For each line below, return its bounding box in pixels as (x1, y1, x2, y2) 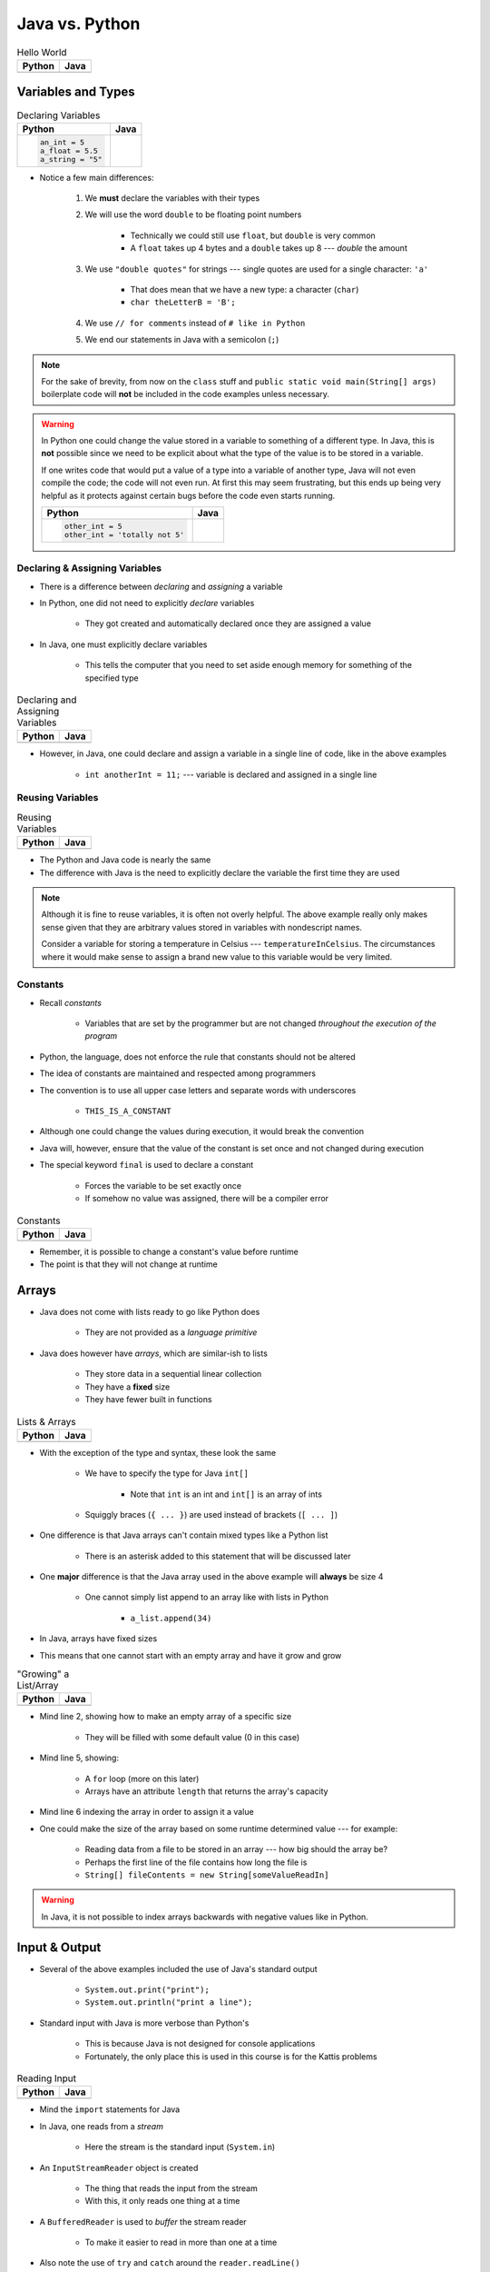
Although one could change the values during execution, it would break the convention (39, 1126, 365, 1137)
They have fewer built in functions (84, 1393, 212, 1404)
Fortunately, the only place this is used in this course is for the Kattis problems (84, 2050, 377, 2062)
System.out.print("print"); (84, 1985, 211, 1995)
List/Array (16, 1679, 59, 1692)
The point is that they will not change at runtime (39, 1259, 218, 1270)
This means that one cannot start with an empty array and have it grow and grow (39, 1649, 342, 1660)
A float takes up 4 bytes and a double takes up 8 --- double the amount (130, 243, 407, 254)
